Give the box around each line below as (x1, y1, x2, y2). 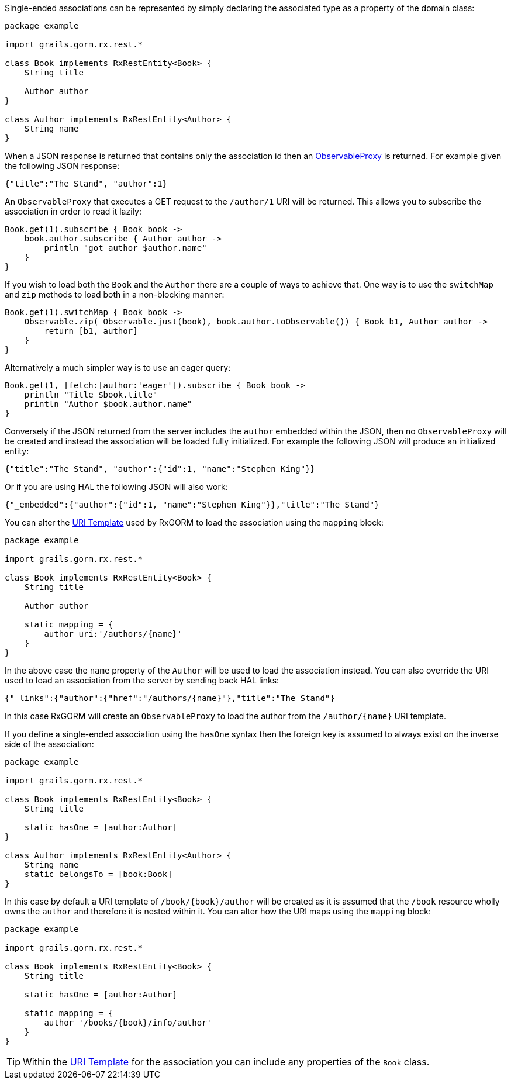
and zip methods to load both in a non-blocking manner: (5, 289, 225, 299)
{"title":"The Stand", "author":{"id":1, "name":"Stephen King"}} (5, 464, 316, 474)
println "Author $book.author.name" (24, 399, 192, 409)
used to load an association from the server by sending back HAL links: (5, 675, 279, 685)
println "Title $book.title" (24, 390, 158, 399)
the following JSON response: (5, 161, 120, 171)
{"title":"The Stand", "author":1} (5, 179, 168, 188)
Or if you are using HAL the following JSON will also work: (5, 482, 228, 492)
